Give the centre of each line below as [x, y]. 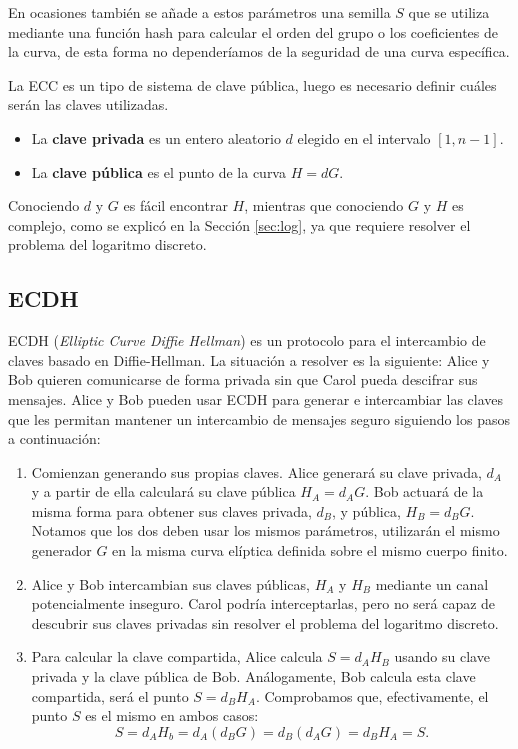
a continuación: [54, 438]
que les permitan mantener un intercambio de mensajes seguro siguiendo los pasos [259, 418]
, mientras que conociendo [324, 205]
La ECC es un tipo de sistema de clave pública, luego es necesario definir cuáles [252, 84]
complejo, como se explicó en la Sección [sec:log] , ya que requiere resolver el [239, 224]
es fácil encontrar [175, 205]
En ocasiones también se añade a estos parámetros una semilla [199, 12]
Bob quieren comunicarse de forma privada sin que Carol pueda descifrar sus [243, 379]
